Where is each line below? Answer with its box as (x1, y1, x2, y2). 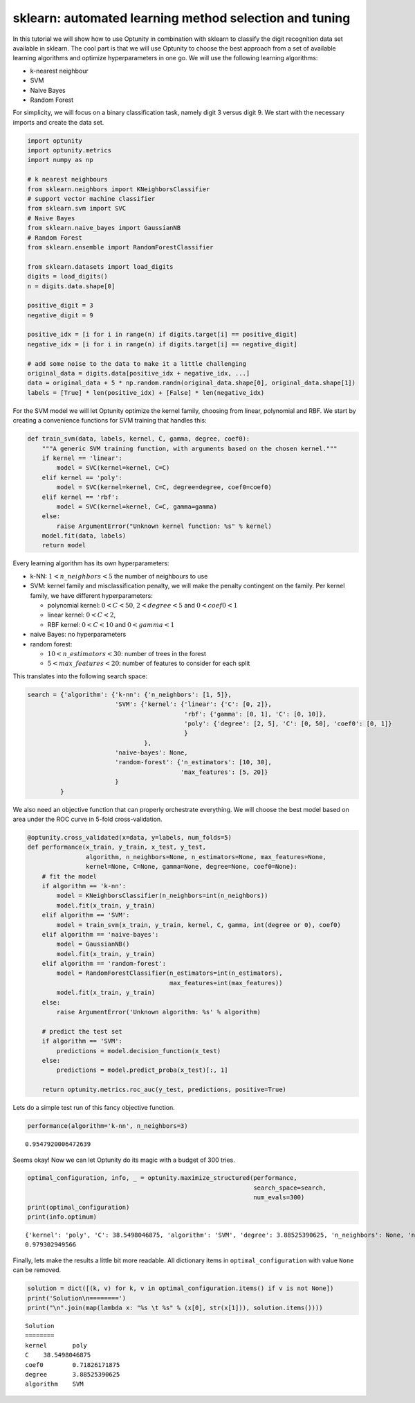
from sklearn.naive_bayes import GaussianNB (27, 224, 181, 232)
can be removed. (12, 1266, 62, 1274)
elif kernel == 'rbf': (41, 493, 119, 501)
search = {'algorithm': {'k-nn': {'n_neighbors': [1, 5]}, (27, 690, 232, 698)
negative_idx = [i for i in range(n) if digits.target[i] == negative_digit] (27, 340, 297, 348)
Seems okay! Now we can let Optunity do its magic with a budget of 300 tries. (12, 1156, 235, 1164)
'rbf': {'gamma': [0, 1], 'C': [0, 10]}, (184, 710, 326, 718)
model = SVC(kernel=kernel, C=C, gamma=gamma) (56, 502, 217, 511)
